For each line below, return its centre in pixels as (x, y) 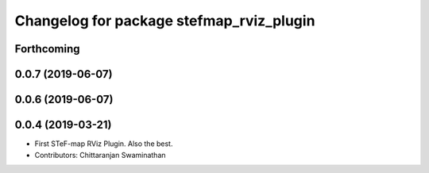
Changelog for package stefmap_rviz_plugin (165, 21)
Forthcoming (47, 49)
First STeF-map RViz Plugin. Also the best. (104, 144)
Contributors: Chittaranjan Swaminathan (100, 155)
